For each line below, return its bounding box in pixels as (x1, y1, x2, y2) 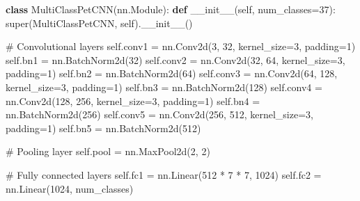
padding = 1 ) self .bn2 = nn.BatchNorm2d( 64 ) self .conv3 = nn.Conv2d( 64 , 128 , (6, 66, 338, 81)
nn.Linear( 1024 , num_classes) (6, 181, 134, 195)
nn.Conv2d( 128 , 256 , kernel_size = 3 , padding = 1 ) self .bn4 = (6, 93, 260, 108)
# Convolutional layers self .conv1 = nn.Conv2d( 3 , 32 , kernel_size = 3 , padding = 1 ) (6, 39, 356, 54)
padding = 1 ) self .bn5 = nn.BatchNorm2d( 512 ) (6, 120, 201, 135)
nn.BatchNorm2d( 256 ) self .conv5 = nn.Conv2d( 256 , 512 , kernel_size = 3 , (6, 107, 313, 122)
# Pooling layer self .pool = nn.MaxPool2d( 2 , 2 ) (6, 144, 210, 159)
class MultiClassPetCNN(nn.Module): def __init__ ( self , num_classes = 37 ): (6, 2, 336, 16)
